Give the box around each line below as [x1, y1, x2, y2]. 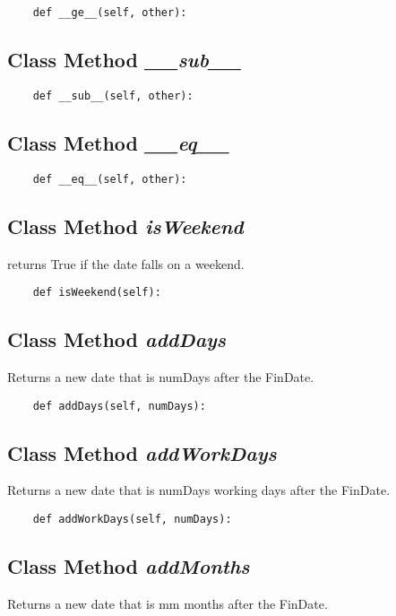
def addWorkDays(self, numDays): [32, 513, 232, 526]
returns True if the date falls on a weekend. [7, 254, 245, 273]
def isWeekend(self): [32, 286, 161, 299]
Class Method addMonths [7, 552, 250, 580]
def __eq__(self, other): [32, 172, 187, 186]
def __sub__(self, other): [32, 89, 194, 102]
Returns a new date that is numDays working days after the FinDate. [7, 481, 391, 499]
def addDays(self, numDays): [32, 399, 206, 412]
